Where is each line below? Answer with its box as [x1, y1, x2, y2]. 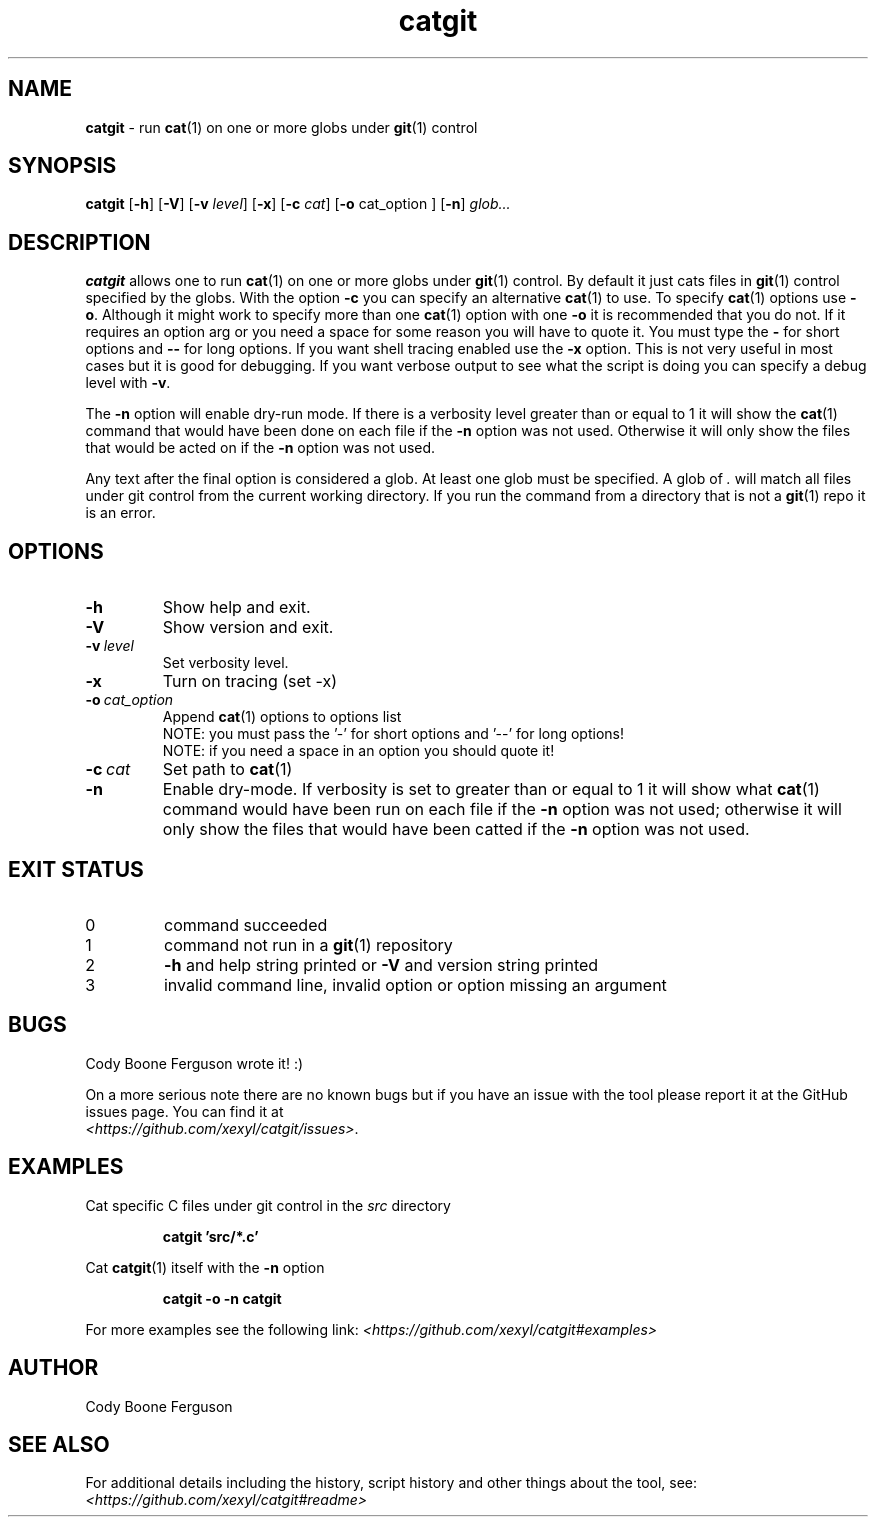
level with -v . [85, 374, 171, 392]
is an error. [85, 504, 156, 522]
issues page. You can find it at [85, 1102, 284, 1120]
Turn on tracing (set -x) [162, 671, 338, 692]
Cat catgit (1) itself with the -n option [85, 1258, 325, 1276]
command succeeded [163, 914, 328, 935]
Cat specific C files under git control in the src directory [85, 1196, 451, 1214]
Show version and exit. [162, 617, 334, 638]
